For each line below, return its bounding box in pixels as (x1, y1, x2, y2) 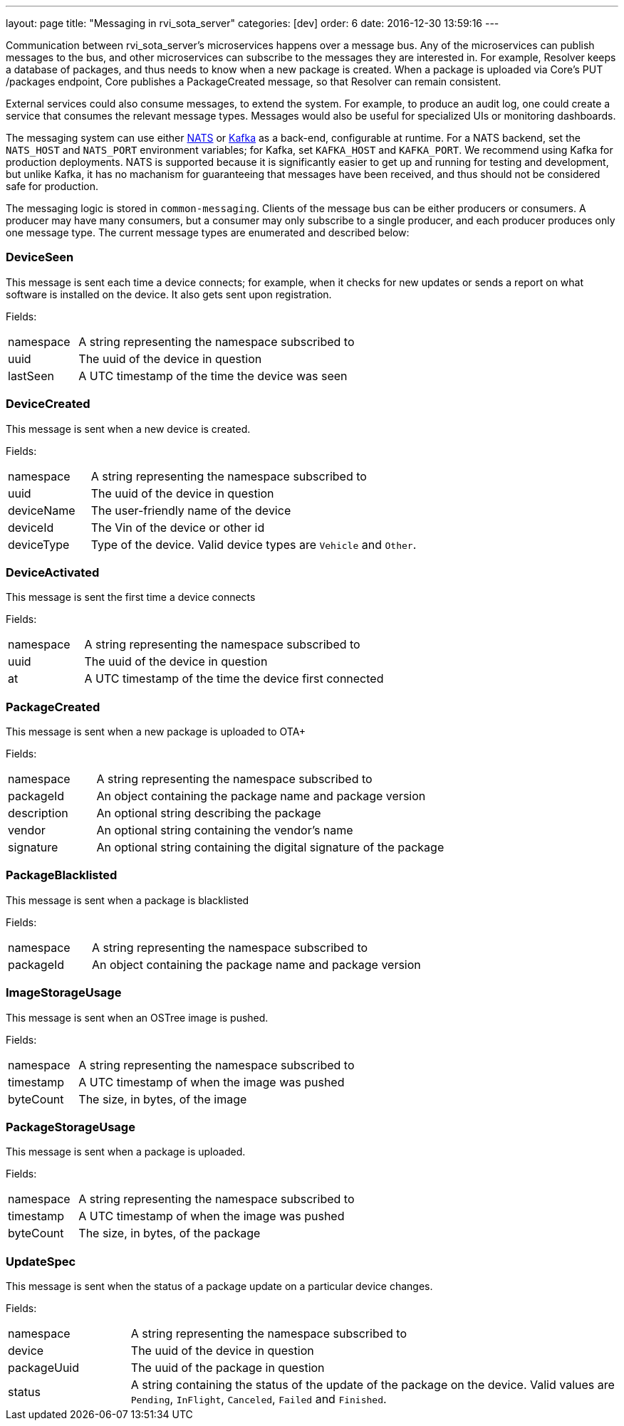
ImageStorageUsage (6, 985, 122, 1000)
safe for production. (6, 180, 99, 192)
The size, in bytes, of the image (78, 1091, 247, 1106)
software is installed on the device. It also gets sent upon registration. (6, 288, 332, 300)
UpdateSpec (6, 1254, 76, 1269)
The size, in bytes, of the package (78, 1226, 261, 1241)
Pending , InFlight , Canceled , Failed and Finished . (130, 1392, 387, 1406)
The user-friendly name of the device (90, 503, 291, 518)
